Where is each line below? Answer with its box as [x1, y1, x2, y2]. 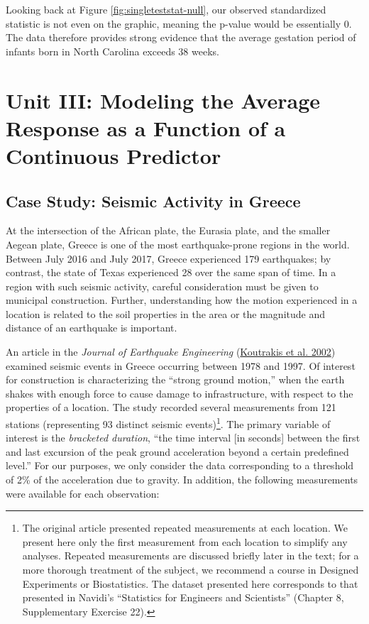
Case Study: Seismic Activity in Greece [6, 190, 301, 212]
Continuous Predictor [6, 141, 221, 170]
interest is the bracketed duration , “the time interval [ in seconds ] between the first [6, 430, 360, 445]
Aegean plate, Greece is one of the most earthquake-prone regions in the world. [6, 236, 350, 251]
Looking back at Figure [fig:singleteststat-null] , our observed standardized [6, 2, 326, 16]
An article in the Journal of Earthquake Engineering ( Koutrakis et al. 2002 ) [6, 344, 336, 359]
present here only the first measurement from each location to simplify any [22, 534, 348, 549]
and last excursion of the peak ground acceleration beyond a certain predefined [6, 444, 349, 459]
